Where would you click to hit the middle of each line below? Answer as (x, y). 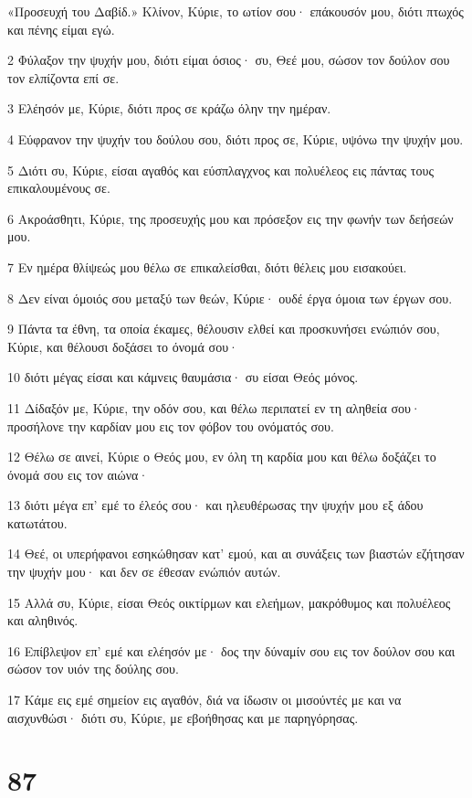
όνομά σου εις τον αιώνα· (78, 474)
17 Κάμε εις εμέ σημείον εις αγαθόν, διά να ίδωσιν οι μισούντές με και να (205, 700)
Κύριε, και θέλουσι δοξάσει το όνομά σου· (123, 346)
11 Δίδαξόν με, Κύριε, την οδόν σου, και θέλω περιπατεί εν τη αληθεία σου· (214, 407)
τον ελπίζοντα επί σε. (63, 77)
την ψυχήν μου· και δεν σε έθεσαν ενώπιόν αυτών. (144, 572)
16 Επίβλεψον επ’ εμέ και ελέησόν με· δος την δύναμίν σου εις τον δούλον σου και (231, 650)
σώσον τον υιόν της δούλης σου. (93, 669)
